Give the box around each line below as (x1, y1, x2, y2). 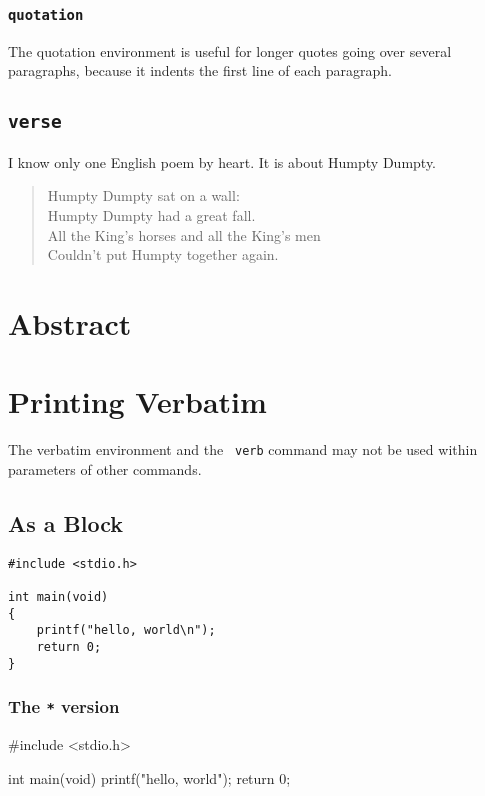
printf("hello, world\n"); (36, 623, 216, 638)
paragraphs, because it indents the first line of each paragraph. (8, 60, 392, 81)
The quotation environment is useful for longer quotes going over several (8, 40, 452, 61)
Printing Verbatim (8, 381, 267, 422)
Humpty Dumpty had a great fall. (47, 204, 256, 225)
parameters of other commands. (8, 458, 202, 479)
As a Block (8, 507, 124, 538)
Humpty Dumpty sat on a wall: (47, 185, 240, 206)
